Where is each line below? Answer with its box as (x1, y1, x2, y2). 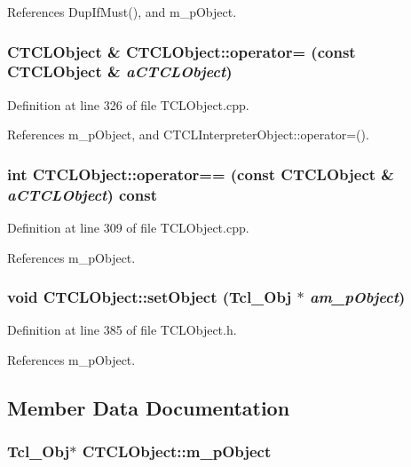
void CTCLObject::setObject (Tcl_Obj (7, 286, 292, 308)
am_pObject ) (309, 286, 406, 308)
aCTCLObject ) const (7, 183, 157, 205)
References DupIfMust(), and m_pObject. (7, 3, 237, 20)
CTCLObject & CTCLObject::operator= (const (7, 40, 356, 62)
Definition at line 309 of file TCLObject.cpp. (7, 218, 249, 237)
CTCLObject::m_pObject (82, 440, 272, 463)
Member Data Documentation (7, 394, 290, 422)
